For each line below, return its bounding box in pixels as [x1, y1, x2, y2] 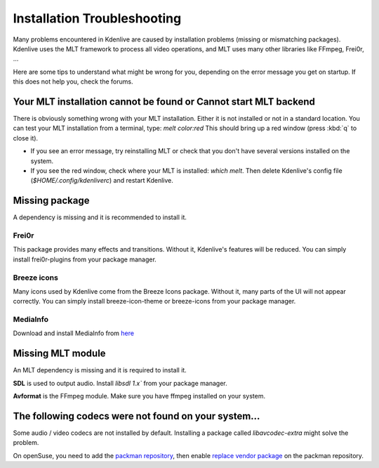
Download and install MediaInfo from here [13, 329, 135, 337]
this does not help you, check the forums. [13, 77, 133, 86]
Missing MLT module [13, 348, 106, 360]
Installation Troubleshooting [13, 11, 182, 26]
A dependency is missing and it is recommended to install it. [13, 213, 187, 221]
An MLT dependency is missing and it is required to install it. [13, 366, 187, 375]
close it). [13, 134, 39, 142]
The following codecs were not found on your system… [13, 410, 260, 422]
